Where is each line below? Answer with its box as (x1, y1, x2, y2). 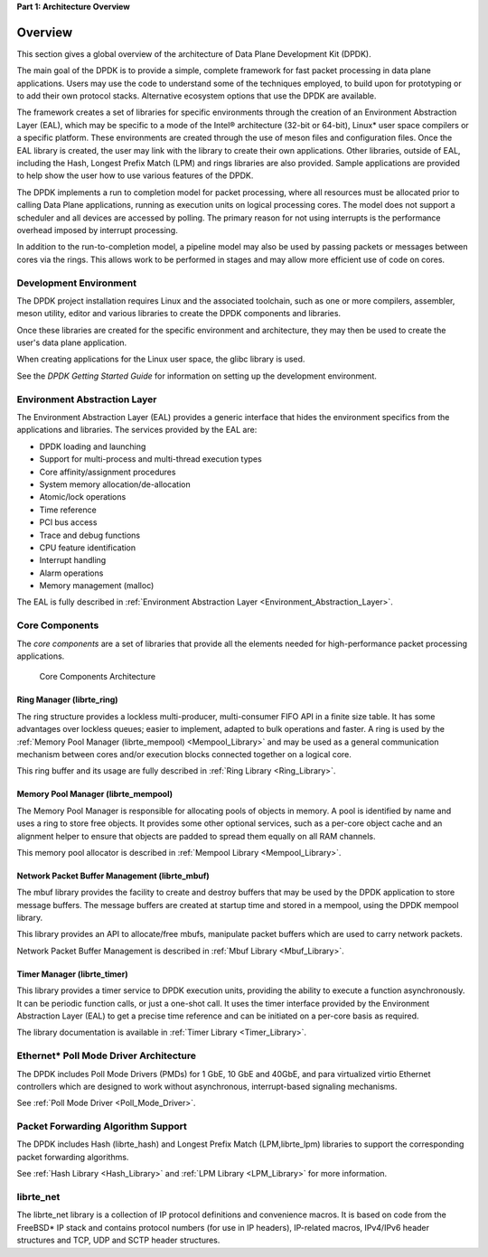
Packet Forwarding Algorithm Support (16, 1121, 187, 1133)
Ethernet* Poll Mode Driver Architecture (16, 1049, 196, 1062)
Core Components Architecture (39, 671, 156, 682)
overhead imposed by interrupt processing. (16, 224, 178, 235)
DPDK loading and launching (39, 441, 146, 452)
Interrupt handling (39, 555, 107, 566)
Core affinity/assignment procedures (39, 466, 176, 477)
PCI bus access (39, 517, 98, 528)
